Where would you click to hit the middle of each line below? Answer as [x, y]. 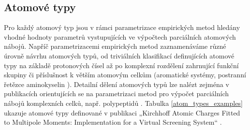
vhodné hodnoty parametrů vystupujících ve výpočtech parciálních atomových [120, 36]
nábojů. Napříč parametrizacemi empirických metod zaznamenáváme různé [115, 46]
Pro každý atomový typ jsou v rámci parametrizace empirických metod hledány [122, 27]
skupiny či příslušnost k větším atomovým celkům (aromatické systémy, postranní [125, 75]
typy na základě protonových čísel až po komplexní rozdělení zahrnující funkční [121, 65]
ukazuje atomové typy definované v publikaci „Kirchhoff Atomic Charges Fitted [122, 112]
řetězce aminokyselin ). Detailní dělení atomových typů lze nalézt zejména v [117, 84]
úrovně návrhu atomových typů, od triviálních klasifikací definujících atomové [119, 55]
